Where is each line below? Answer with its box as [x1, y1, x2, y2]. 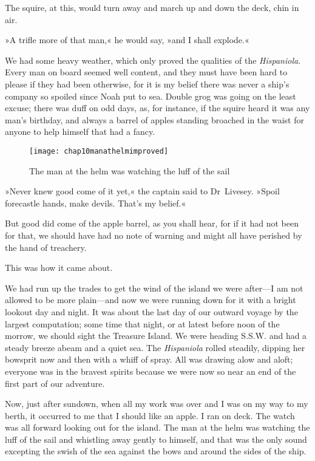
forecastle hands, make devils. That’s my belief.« [5, 196, 186, 209]
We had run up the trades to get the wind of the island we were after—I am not [5, 281, 303, 294]
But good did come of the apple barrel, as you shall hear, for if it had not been [5, 217, 299, 230]
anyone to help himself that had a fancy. [5, 125, 155, 138]
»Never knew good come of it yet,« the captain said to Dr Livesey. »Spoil [5, 185, 280, 197]
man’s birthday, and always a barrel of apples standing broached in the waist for [5, 113, 304, 126]
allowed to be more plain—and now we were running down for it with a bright [5, 293, 296, 306]
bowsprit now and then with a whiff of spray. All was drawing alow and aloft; [5, 353, 293, 366]
